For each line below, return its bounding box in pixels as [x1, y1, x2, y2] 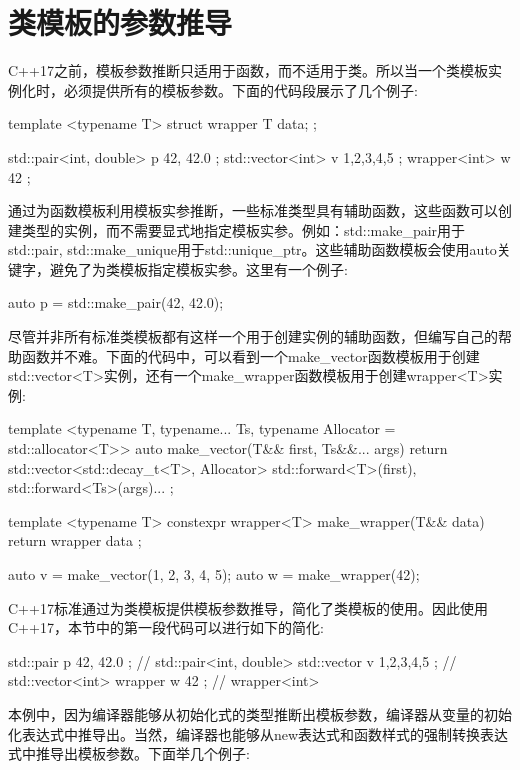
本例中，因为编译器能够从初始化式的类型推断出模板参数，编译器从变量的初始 [8, 703, 512, 724]
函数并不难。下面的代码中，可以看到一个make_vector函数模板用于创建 [21, 345, 480, 366]
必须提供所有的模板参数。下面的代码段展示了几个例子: [63, 79, 418, 100]
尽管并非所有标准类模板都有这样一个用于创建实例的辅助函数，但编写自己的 [8, 326, 498, 347]
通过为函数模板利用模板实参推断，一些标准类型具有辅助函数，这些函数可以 [8, 200, 498, 221]
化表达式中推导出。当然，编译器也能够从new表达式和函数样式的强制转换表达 [8, 723, 509, 744]
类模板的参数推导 [8, 2, 233, 43]
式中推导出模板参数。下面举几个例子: [8, 743, 250, 764]
